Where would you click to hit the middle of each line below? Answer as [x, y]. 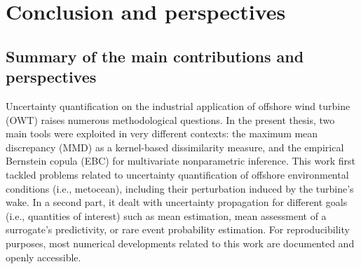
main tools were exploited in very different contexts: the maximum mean [162, 133]
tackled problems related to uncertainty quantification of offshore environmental [177, 174]
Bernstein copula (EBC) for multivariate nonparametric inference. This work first [180, 161]
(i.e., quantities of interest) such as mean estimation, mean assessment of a [166, 215]
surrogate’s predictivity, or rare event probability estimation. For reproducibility [178, 229]
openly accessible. [43, 257]
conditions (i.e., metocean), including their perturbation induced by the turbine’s [180, 188]
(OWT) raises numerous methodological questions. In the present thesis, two [170, 119]
